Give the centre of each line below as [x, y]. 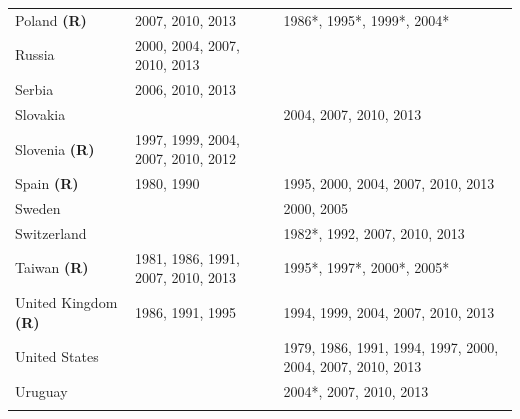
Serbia [34, 89]
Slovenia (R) [55, 148]
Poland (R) [51, 19]
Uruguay [41, 391]
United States [57, 356]
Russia [35, 54]
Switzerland [51, 232]
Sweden [38, 208]
